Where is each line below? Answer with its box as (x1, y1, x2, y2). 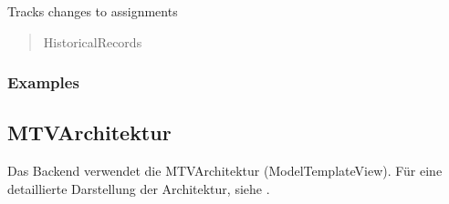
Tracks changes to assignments (7, 2, 178, 20)
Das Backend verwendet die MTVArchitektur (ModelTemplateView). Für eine (7, 161, 443, 180)
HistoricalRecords (43, 32, 142, 51)
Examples (7, 71, 79, 94)
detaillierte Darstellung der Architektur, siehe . (7, 178, 270, 198)
